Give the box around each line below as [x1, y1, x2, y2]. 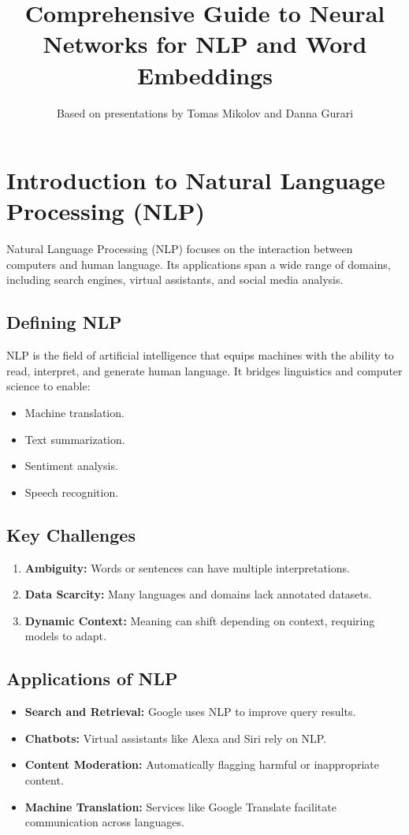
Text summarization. [24, 431, 125, 447]
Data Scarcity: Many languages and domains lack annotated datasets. [24, 586, 372, 602]
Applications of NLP [6, 666, 178, 691]
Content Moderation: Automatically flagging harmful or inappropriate [24, 756, 379, 773]
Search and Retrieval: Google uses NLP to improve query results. [24, 703, 356, 720]
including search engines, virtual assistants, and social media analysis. [6, 271, 344, 288]
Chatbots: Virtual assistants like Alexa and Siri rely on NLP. [24, 729, 327, 746]
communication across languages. [24, 814, 184, 830]
